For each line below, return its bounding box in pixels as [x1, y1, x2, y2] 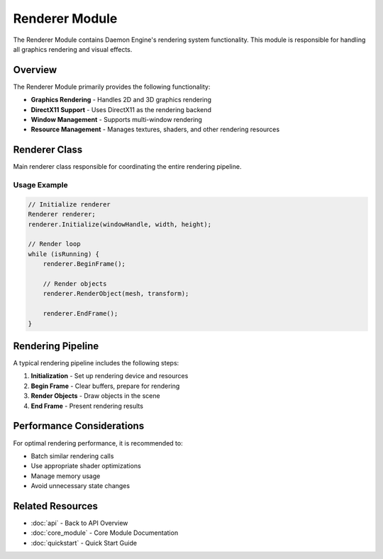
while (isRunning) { [28, 250, 99, 258]
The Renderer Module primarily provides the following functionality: [13, 82, 211, 91]
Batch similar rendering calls [30, 451, 114, 460]
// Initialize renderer [28, 200, 111, 209]
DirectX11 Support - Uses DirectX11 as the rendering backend [30, 105, 212, 114]
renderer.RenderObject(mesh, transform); [43, 289, 189, 298]
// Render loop [28, 240, 81, 248]
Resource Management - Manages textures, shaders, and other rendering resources [30, 125, 280, 134]
